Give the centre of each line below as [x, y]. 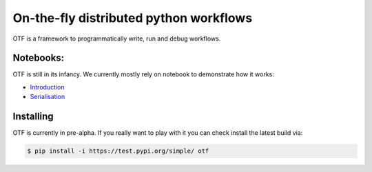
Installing [33, 117]
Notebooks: [39, 58]
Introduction [47, 87]
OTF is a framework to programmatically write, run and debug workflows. [117, 39]
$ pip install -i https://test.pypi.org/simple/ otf [118, 151]
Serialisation [48, 97]
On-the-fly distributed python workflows [133, 18]
